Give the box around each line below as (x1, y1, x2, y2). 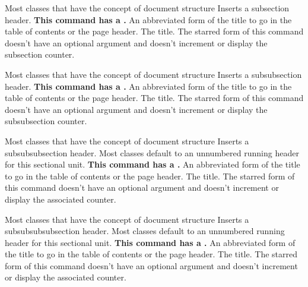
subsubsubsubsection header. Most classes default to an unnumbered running (5, 225, 285, 237)
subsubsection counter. (5, 115, 87, 127)
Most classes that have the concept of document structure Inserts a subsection (5, 2, 290, 14)
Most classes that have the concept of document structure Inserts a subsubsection (5, 68, 302, 80)
